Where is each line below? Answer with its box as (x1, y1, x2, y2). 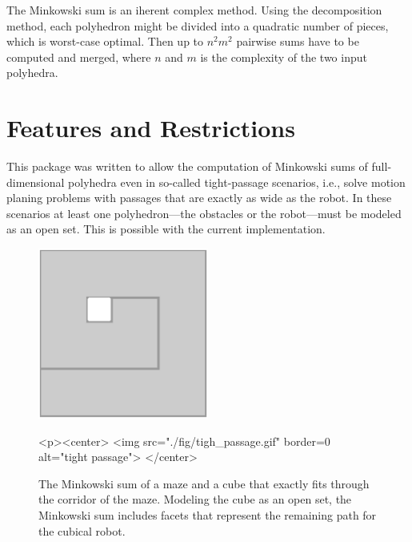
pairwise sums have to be (236, 33, 359, 50)
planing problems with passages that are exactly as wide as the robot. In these (6, 189, 392, 206)
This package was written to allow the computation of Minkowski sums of (6, 158, 368, 175)
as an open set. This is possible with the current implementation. (6, 220, 326, 237)
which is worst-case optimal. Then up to (6, 33, 204, 50)
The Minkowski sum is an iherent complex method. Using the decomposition (6, 2, 382, 18)
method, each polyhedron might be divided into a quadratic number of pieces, (6, 17, 389, 34)
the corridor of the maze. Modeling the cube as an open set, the (38, 491, 352, 508)
